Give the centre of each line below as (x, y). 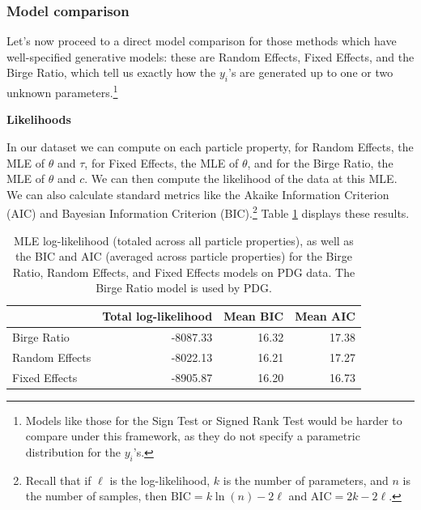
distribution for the (73, 451)
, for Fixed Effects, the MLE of (162, 162)
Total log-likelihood (157, 316)
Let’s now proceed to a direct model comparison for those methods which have (202, 41)
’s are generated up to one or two (311, 72)
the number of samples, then (96, 496)
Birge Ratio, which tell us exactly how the (111, 72)
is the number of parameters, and (306, 480)
